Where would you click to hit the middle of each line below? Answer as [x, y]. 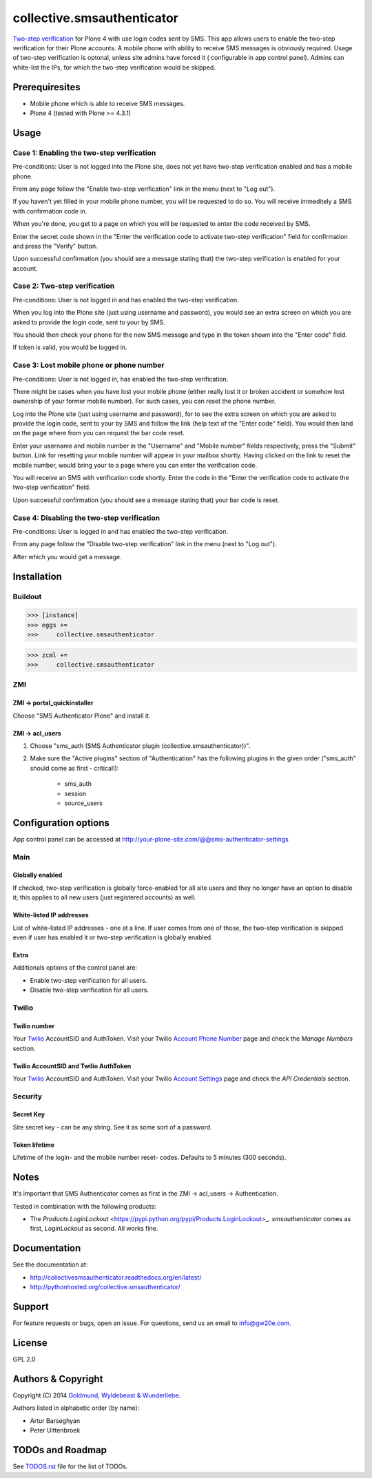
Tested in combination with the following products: [84, 1206]
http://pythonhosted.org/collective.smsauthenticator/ [105, 1287]
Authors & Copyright [58, 1378]
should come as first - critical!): [74, 768]
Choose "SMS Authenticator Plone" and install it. [82, 716]
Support [31, 1306]
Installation [37, 576]
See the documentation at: [50, 1264]
